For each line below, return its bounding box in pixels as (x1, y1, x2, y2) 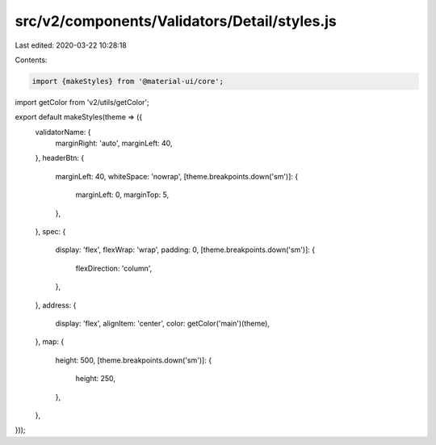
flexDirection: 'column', (75, 263, 153, 273)
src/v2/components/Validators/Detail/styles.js (15, 12, 337, 30)
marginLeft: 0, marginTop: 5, (75, 190, 170, 199)
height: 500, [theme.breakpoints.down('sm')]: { (55, 355, 212, 365)
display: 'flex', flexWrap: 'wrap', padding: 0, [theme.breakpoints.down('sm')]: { (55, 245, 315, 254)
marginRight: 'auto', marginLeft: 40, (55, 138, 173, 149)
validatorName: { (35, 127, 91, 136)
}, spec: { (35, 227, 66, 237)
